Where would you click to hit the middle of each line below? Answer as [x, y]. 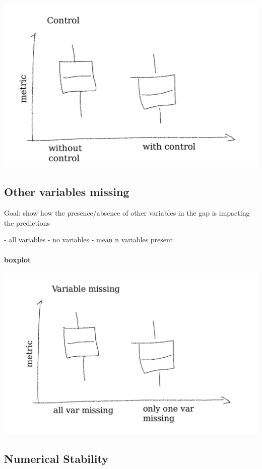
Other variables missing [67, 192]
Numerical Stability [56, 459]
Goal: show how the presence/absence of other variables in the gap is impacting [127, 213]
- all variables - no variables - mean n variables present [88, 240]
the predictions [27, 222]
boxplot [18, 259]
